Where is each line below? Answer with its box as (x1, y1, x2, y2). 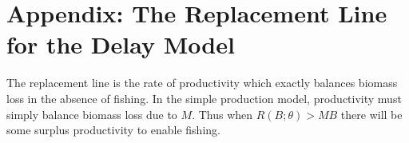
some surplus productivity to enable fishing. (6, 121, 220, 138)
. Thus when (192, 105, 253, 122)
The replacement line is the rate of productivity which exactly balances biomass (6, 74, 398, 91)
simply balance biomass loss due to (6, 105, 177, 122)
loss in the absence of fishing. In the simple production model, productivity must (6, 89, 402, 106)
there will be (340, 105, 403, 122)
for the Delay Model (6, 28, 235, 61)
